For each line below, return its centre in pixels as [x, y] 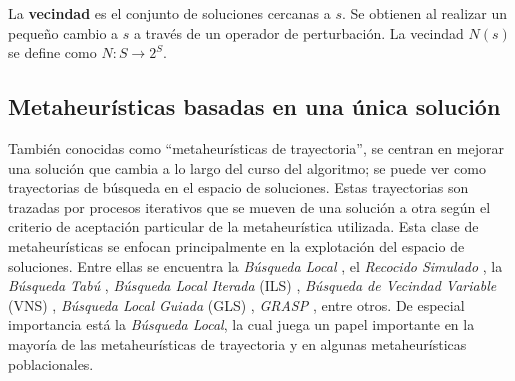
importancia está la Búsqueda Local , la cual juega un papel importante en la [241, 324]
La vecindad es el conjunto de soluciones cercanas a [169, 13]
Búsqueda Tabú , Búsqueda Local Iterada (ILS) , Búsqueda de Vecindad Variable [252, 285]
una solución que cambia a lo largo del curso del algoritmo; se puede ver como [247, 167]
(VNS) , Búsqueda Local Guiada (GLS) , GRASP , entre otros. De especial [236, 304]
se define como [52, 52]
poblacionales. [51, 363]
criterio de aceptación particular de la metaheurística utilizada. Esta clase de [243, 226]
